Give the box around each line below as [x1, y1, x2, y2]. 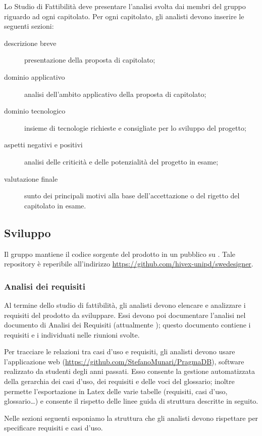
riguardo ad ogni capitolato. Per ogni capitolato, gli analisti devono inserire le [4, 11, 244, 21]
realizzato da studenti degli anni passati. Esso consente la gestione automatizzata [4, 366, 255, 376]
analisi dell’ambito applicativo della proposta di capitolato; [24, 88, 206, 99]
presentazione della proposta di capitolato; [24, 54, 155, 65]
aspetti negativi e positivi [4, 139, 83, 150]
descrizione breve [4, 37, 57, 48]
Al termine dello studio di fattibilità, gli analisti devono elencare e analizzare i [4, 299, 246, 310]
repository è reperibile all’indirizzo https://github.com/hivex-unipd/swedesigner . [4, 258, 253, 269]
